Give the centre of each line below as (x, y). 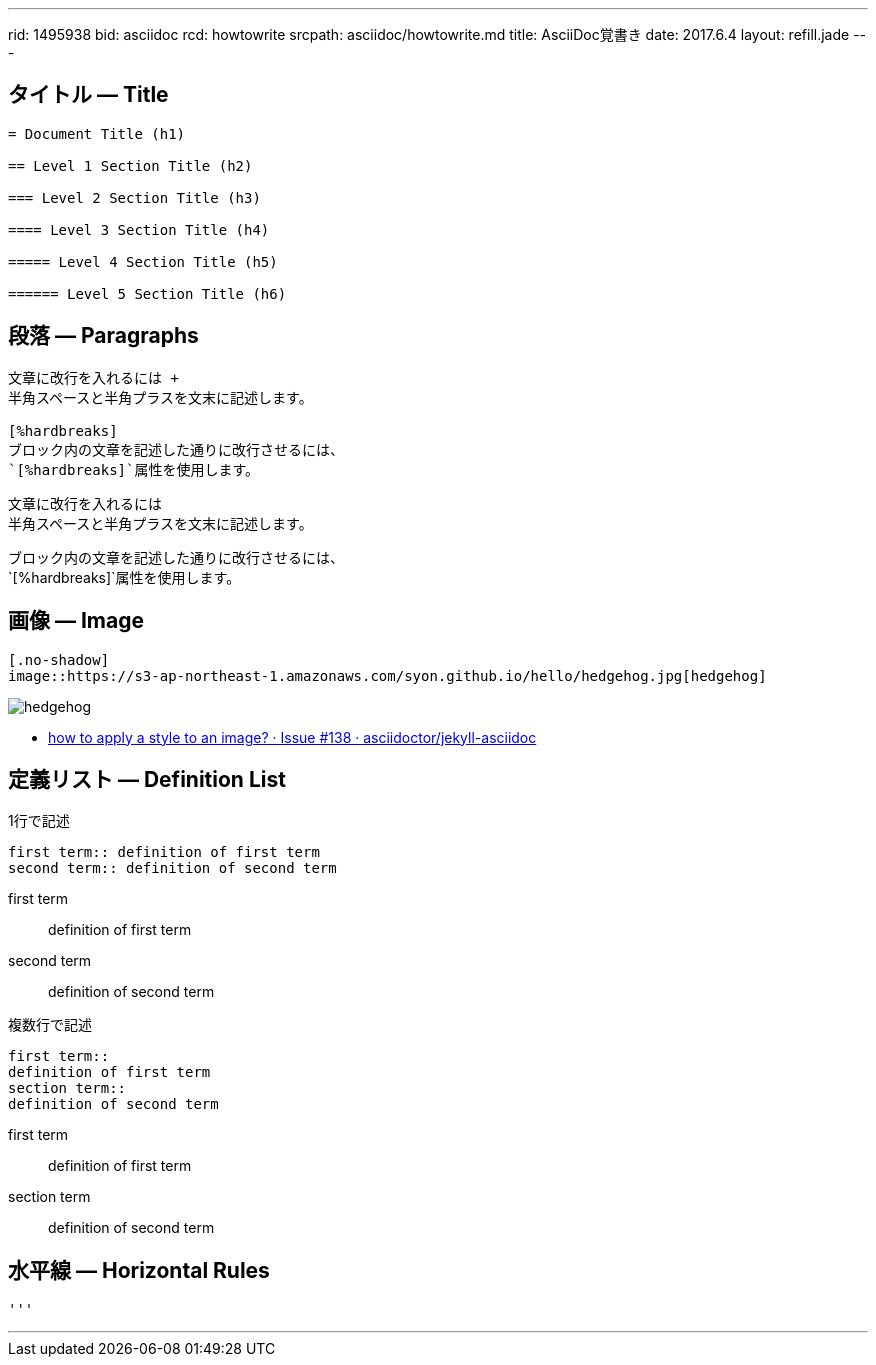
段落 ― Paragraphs (103, 336)
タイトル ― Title (88, 95)
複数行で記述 (50, 1025)
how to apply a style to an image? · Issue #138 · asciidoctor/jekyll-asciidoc (292, 737)
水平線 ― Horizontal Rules (139, 1270)
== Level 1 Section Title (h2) (130, 165)
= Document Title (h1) (97, 133)
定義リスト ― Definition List (147, 779)
